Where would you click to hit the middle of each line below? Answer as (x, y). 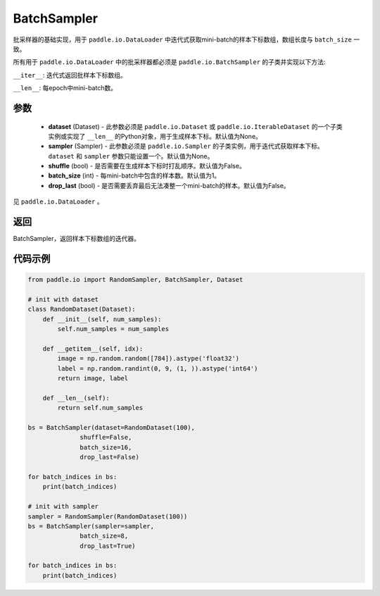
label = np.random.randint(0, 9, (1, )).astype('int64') (158, 368)
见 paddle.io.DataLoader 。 (58, 201)
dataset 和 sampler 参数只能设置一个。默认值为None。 (131, 156)
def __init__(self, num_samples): (102, 319)
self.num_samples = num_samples (113, 329)
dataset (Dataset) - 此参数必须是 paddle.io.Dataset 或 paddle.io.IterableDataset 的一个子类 (195, 126)
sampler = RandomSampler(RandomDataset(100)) (108, 516)
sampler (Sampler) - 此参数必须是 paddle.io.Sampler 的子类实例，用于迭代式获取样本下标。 (186, 146)
